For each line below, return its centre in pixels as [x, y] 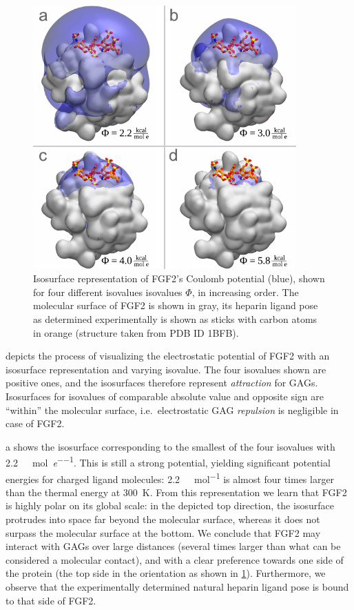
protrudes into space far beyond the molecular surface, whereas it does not [163, 519]
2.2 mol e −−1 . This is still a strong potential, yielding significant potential [168, 461]
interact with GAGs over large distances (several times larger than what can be [173, 546]
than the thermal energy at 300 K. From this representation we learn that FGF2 [176, 492]
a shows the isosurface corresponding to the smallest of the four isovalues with [170, 446]
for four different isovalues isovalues [108, 292]
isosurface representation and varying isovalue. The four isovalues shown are [166, 369]
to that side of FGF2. [51, 600]
